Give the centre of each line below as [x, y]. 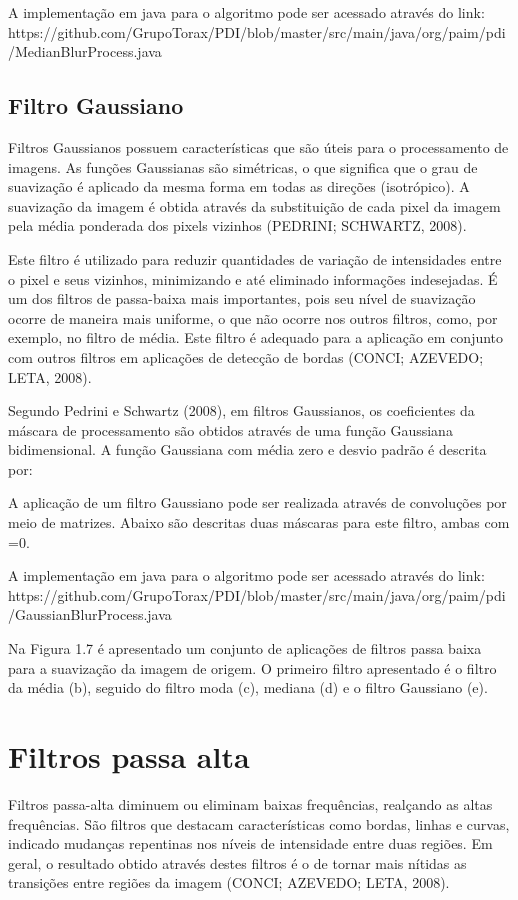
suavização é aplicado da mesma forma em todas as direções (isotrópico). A [239, 186]
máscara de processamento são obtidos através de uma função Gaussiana [230, 429]
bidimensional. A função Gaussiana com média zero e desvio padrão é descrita [247, 449]
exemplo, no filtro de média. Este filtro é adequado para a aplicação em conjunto [256, 337]
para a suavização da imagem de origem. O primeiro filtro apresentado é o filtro [252, 667]
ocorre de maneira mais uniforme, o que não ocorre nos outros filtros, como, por [253, 317]
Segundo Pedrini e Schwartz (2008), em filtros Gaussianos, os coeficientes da [241, 410]
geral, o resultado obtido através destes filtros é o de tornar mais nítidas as [237, 862]
